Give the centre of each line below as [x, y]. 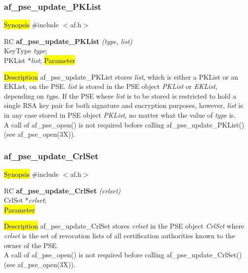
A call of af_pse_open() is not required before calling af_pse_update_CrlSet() [123, 255]
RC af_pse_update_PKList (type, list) [68, 41]
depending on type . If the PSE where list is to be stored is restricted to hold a [120, 95]
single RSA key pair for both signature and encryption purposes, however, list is [124, 105]
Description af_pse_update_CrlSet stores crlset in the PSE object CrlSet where [124, 226]
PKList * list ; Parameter [40, 60]
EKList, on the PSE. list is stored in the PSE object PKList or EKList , [111, 86]
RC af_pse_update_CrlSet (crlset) [62, 190]
